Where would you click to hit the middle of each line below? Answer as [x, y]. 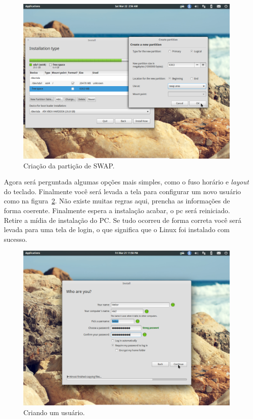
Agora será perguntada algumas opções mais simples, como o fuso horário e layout [126, 182]
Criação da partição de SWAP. [69, 165]
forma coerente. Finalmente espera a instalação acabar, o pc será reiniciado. [117, 210]
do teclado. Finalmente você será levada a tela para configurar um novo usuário [123, 191]
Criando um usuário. [54, 412]
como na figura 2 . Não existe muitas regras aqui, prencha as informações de [117, 201]
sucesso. [16, 239]
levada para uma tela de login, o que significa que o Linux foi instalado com [117, 229]
